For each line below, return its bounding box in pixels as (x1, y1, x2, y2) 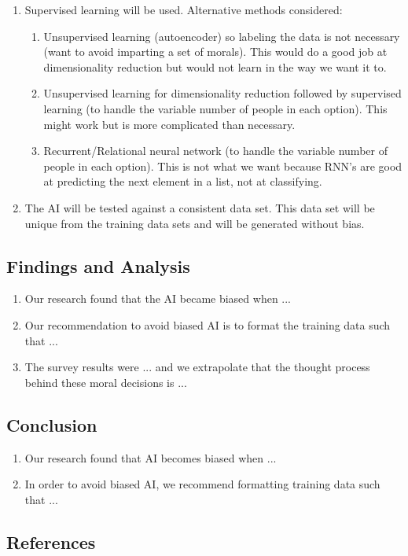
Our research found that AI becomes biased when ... (24, 449, 277, 466)
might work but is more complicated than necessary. (43, 116, 296, 132)
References (6, 529, 96, 554)
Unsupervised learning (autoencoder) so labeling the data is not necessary (43, 28, 400, 44)
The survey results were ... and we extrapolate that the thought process (24, 359, 370, 375)
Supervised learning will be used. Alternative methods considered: (24, 2, 343, 17)
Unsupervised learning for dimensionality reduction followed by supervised (43, 85, 402, 101)
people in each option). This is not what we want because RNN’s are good (43, 157, 402, 174)
